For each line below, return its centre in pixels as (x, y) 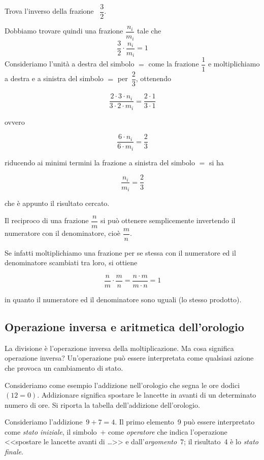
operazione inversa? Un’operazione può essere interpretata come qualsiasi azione (129, 358)
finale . (14, 452)
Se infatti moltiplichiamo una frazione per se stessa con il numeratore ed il (120, 252)
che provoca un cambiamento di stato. (64, 367)
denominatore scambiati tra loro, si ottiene (71, 262)
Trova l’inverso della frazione (49, 11)
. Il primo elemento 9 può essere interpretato (185, 422)
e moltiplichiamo (234, 64)
